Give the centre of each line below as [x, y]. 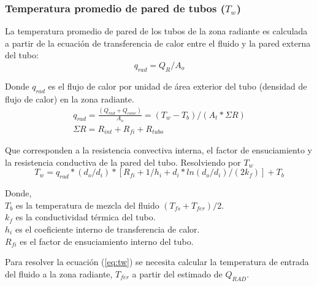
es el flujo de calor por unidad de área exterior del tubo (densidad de [178, 86]
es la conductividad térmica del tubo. [86, 217]
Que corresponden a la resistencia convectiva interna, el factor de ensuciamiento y [158, 150]
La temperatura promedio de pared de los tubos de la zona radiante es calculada [156, 31]
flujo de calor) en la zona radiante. [70, 99]
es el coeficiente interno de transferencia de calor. [107, 229]
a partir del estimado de [177, 273]
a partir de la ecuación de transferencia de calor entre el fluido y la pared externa [158, 43]
